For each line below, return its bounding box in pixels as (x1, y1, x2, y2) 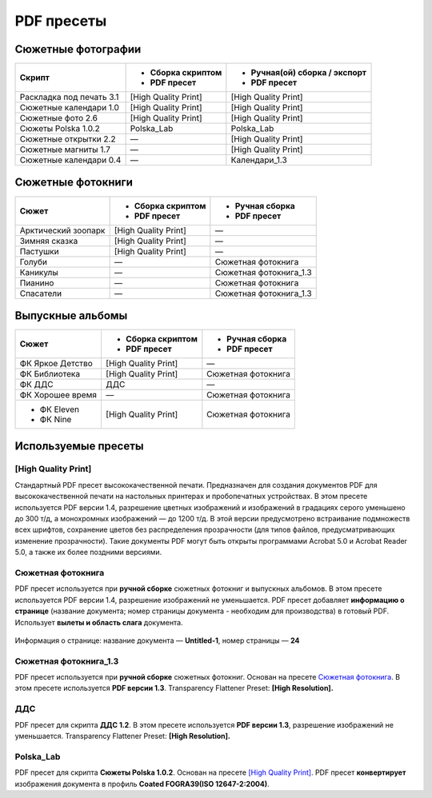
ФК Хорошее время (19, 389, 98, 401)
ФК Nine (39, 414, 72, 425)
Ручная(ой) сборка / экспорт (250, 67, 367, 78)
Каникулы (19, 266, 59, 277)
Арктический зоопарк (19, 225, 106, 236)
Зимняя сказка (19, 235, 78, 246)
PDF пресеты (14, 12, 107, 30)
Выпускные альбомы (14, 309, 128, 322)
